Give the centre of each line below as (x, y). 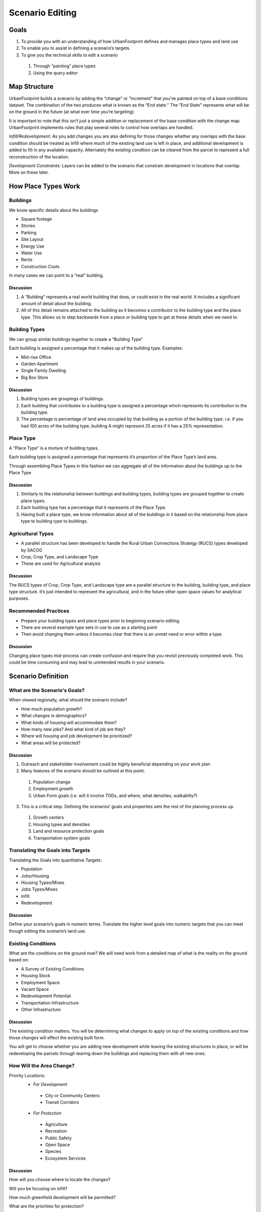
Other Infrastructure (41, 1010)
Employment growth (53, 789)
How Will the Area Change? (42, 1066)
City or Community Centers (72, 1095)
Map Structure (31, 87)
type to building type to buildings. (54, 521)
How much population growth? (51, 709)
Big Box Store (35, 377)
